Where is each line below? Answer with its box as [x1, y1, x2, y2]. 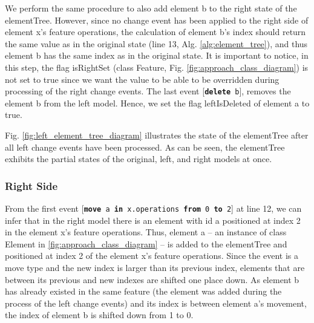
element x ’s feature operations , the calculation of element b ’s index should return [5, 25, 306, 38]
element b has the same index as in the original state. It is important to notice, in [5, 49, 309, 62]
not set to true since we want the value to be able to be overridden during [5, 73, 280, 85]
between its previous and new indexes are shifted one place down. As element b [5, 273, 299, 285]
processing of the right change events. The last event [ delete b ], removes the [5, 85, 291, 97]
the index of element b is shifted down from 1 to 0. [5, 308, 194, 321]
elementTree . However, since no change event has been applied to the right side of [5, 13, 309, 26]
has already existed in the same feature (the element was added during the [5, 285, 282, 298]
